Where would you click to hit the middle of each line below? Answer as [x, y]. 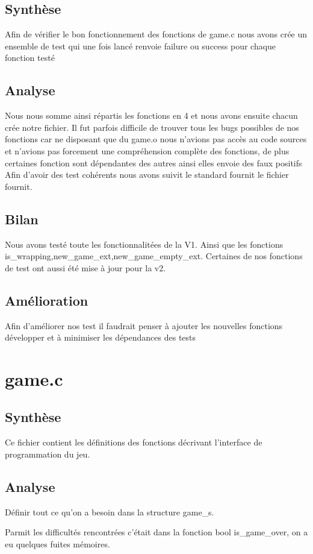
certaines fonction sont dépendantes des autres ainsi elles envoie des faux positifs [153, 162]
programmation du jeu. [48, 454]
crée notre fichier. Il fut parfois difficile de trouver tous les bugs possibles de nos [152, 127]
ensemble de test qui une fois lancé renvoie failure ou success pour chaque [141, 46]
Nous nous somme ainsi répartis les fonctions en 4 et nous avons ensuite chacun [151, 115]
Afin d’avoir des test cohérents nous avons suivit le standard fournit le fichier [147, 175]
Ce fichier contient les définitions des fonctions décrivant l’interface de [134, 442]
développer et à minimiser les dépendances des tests [101, 337]
